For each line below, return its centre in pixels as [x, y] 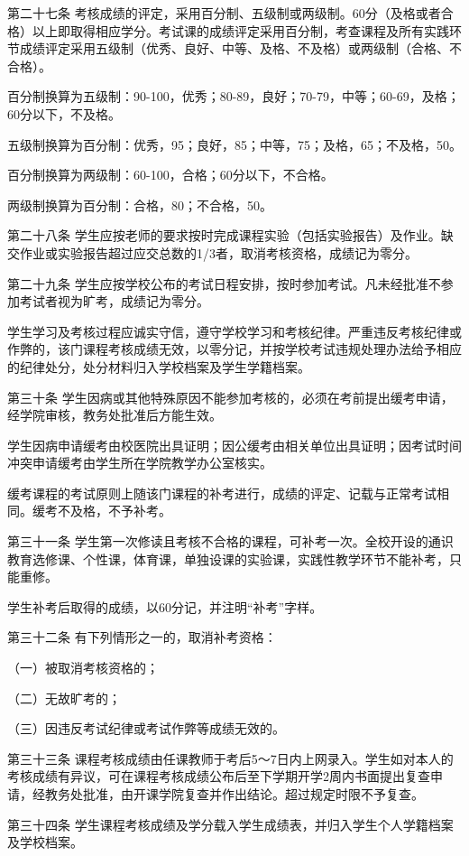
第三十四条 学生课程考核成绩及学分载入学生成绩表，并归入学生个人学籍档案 [230, 824]
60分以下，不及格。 [64, 113]
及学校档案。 [45, 842]
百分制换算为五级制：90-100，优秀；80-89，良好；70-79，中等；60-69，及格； [234, 96]
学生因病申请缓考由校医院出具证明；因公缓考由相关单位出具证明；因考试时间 [234, 445]
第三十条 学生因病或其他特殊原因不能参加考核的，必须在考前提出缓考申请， [230, 397]
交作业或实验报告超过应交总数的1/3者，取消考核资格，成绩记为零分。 [212, 252]
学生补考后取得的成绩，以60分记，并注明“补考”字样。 [165, 606]
